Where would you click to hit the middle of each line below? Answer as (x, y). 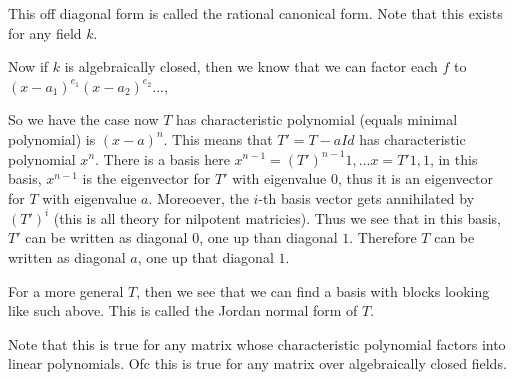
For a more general (66, 290)
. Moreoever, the (198, 197)
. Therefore (383, 237)
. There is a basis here (162, 158)
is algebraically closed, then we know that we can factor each (251, 66)
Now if (28, 66)
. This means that (218, 138)
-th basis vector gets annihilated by (366, 197)
